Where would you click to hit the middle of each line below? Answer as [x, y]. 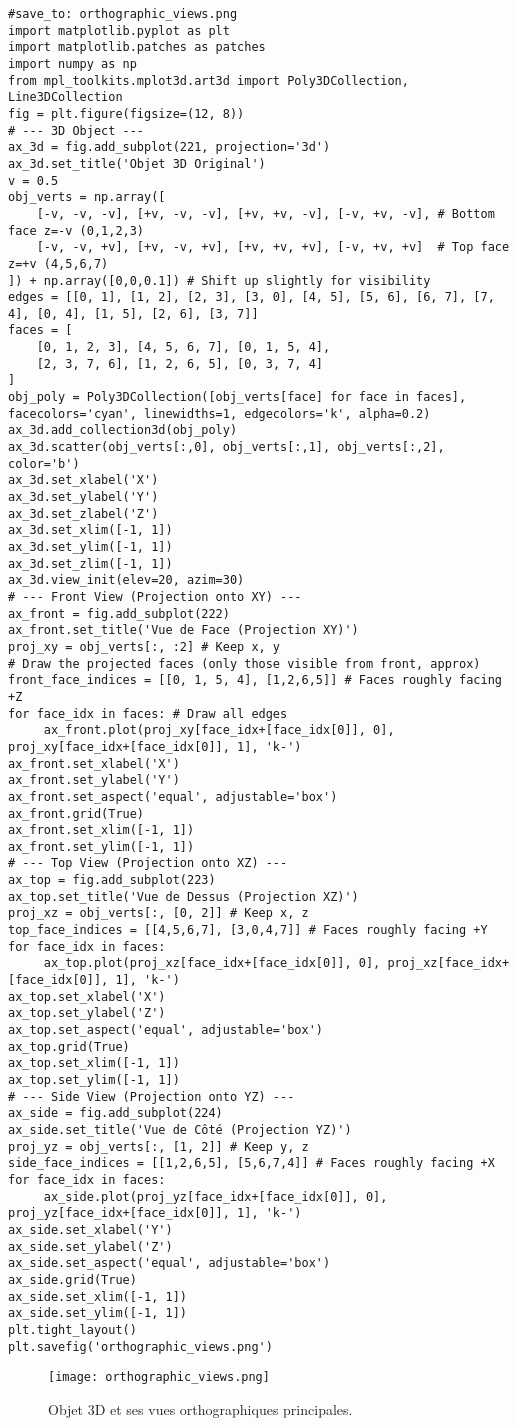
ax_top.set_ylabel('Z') [87, 1013]
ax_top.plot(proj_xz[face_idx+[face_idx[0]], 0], [212, 963]
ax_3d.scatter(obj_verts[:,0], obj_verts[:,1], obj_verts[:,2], [226, 447]
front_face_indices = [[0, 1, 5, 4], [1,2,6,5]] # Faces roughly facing [255, 680]
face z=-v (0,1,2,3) [76, 230]
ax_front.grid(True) [76, 813]
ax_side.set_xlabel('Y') [90, 1229]
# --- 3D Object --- [76, 130]
